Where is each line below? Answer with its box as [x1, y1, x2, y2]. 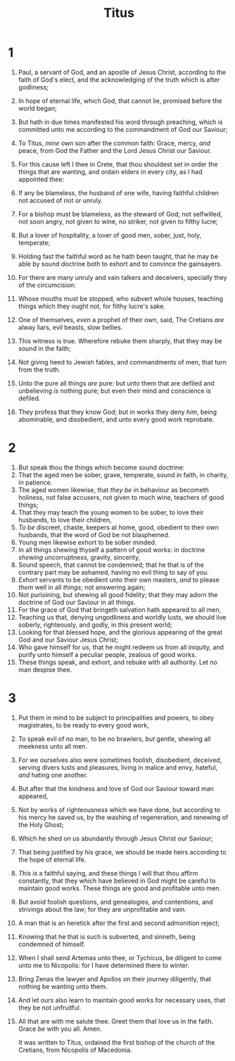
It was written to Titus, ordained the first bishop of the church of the [18, 1038, 215, 1046]
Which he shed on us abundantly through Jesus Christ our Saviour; [18, 834, 213, 842]
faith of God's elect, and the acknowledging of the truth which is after [18, 75, 220, 84]
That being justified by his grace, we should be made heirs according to [18, 847, 227, 856]
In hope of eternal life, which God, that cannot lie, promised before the [18, 97, 222, 105]
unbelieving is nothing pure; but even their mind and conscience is [18, 386, 212, 395]
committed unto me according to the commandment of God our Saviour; [18, 125, 228, 133]
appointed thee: [18, 175, 65, 183]
